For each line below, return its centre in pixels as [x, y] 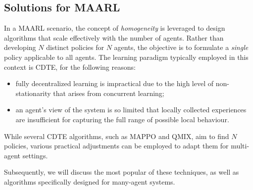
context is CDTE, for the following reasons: [70, 67]
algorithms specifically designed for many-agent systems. [90, 181]
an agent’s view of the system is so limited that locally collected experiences [131, 110]
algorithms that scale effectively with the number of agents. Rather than [114, 37]
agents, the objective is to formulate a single [181, 47]
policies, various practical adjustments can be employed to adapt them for [116, 146]
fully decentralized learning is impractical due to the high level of [115, 83]
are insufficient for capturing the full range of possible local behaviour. [122, 119]
